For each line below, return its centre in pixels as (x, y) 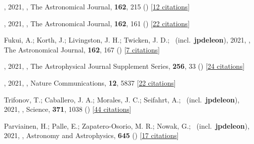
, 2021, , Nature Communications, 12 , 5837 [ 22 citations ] (90, 82)
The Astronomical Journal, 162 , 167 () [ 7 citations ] (82, 49)
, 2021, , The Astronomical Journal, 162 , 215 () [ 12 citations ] (97, 6)
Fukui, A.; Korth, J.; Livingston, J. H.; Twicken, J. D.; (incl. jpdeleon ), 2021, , (127, 40)
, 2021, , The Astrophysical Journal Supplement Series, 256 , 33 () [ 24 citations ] (124, 66)
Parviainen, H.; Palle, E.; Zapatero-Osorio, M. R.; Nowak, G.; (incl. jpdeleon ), (127, 125)
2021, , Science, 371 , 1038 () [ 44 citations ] (68, 109)
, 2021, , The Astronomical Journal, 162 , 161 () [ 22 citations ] (97, 23)
